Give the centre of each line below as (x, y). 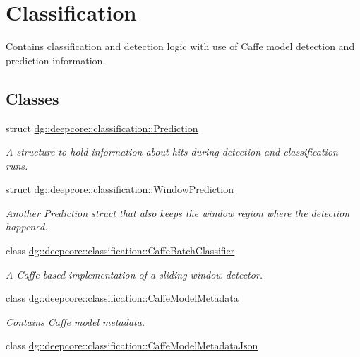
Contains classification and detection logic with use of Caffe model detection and (180, 46)
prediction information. (56, 60)
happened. (27, 227)
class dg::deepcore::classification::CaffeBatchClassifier (120, 251)
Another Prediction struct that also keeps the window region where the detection (178, 212)
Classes (32, 98)
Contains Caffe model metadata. (76, 321)
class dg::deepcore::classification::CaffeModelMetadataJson (132, 345)
